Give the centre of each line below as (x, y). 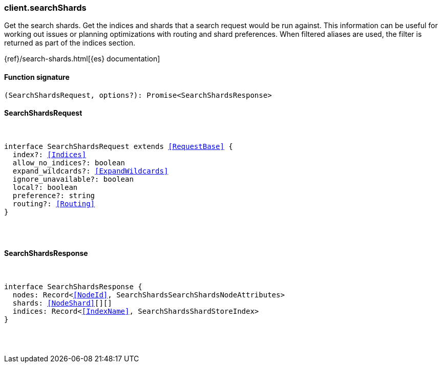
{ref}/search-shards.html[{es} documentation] (82, 59)
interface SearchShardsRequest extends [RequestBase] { (119, 146)
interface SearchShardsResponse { (73, 287)
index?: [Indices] (49, 154)
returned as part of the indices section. (70, 43)
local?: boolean (45, 187)
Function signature (37, 77)
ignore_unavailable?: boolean (73, 179)
